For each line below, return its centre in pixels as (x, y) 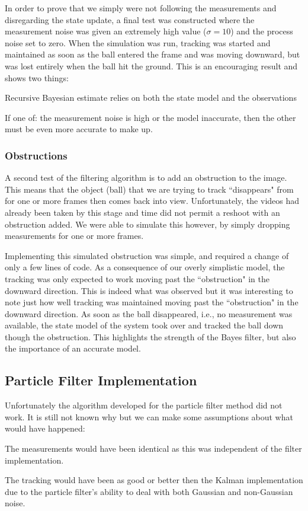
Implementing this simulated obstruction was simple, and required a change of (147, 255)
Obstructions (36, 155)
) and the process (262, 31)
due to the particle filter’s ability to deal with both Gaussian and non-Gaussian (149, 491)
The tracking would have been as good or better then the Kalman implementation (154, 480)
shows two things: (37, 77)
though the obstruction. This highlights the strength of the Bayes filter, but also (150, 336)
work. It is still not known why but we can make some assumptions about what (149, 416)
